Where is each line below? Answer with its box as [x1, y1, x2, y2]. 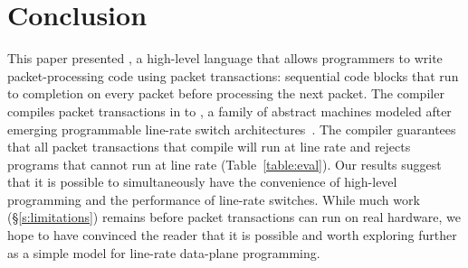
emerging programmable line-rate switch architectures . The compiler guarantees [7, 119, 456, 138]
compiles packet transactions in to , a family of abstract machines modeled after [7, 101, 452, 120]
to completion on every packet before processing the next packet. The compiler [7, 84, 444, 103]
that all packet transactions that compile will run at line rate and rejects [7, 137, 411, 156]
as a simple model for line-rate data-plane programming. [7, 243, 320, 262]
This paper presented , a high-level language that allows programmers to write [7, 49, 443, 68]
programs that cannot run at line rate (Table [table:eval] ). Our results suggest [7, 154, 442, 173]
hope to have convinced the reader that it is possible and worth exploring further [7, 226, 457, 245]
